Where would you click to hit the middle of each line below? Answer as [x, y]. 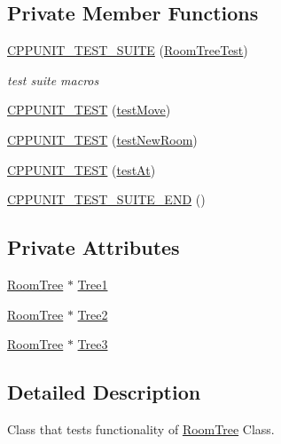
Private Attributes [94, 247]
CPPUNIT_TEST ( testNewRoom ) [102, 139]
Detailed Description [104, 392]
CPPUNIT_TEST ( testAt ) [82, 169]
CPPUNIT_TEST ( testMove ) [89, 110]
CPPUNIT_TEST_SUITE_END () [106, 199]
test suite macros [53, 79]
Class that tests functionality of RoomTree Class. [141, 428]
